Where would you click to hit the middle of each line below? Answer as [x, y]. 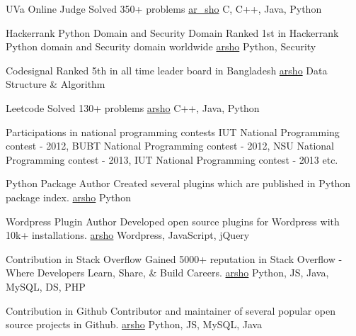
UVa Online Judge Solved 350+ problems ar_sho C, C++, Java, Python [164, 9]
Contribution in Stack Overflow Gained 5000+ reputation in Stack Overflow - [174, 258]
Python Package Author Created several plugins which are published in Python [178, 183]
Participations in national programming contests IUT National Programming [173, 131]
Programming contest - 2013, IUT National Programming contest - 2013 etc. [172, 159]
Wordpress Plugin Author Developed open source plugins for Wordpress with [173, 221]
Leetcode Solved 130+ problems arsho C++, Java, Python [133, 107]
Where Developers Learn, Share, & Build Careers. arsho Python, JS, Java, [167, 273]
